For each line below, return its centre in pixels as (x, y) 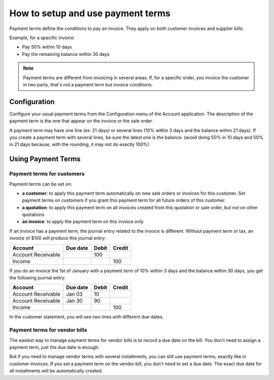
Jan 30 (75, 301)
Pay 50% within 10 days (47, 47)
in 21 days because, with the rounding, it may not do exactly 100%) (79, 144)
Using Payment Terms (45, 159)
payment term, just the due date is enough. (54, 347)
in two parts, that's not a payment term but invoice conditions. (88, 84)
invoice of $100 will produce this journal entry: (58, 238)
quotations (33, 215)
